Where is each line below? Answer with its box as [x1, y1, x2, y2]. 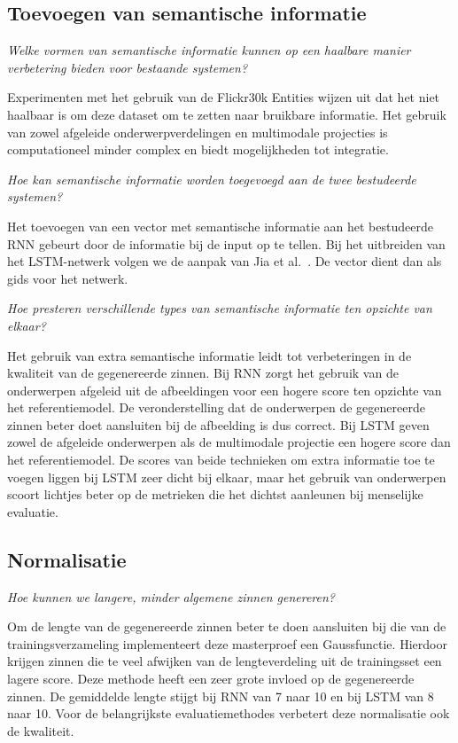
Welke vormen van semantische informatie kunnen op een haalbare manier [7, 41, 411, 59]
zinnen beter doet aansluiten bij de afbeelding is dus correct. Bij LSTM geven [7, 415, 430, 434]
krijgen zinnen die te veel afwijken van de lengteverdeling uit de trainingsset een [7, 652, 442, 670]
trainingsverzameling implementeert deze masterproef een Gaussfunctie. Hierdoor [7, 634, 447, 653]
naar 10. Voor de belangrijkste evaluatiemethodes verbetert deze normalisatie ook [7, 704, 450, 723]
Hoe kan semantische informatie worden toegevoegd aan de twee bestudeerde [7, 169, 416, 188]
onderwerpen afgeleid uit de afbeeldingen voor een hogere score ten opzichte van [7, 380, 442, 399]
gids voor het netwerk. [7, 269, 128, 287]
